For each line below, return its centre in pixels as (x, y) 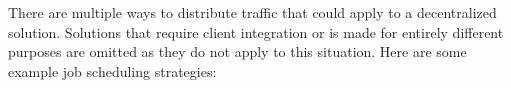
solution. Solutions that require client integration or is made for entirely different (256, 31)
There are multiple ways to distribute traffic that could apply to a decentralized (252, 12)
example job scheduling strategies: (112, 70)
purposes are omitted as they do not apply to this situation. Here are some (237, 51)
